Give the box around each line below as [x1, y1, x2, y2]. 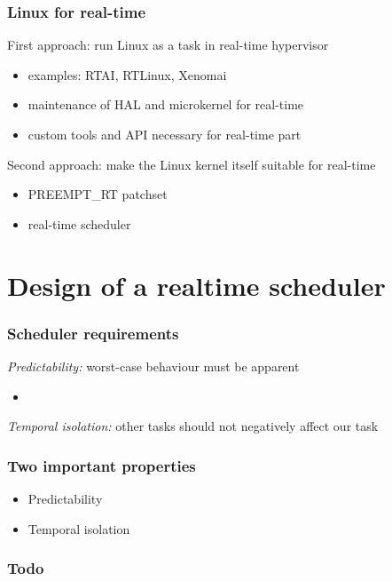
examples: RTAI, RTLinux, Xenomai [27, 65, 227, 84]
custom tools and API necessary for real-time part [27, 125, 302, 143]
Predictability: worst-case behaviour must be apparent [7, 356, 300, 375]
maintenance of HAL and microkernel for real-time [27, 95, 304, 114]
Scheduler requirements [7, 322, 179, 344]
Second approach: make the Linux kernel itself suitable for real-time [7, 155, 376, 173]
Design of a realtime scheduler [7, 267, 386, 303]
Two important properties [7, 454, 196, 476]
